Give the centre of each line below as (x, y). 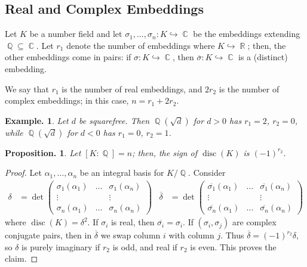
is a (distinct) (263, 57)
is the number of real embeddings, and (132, 89)
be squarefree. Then (114, 120)
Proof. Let (23, 173)
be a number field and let (76, 34)
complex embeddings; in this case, (67, 100)
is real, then (133, 222)
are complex (254, 222)
